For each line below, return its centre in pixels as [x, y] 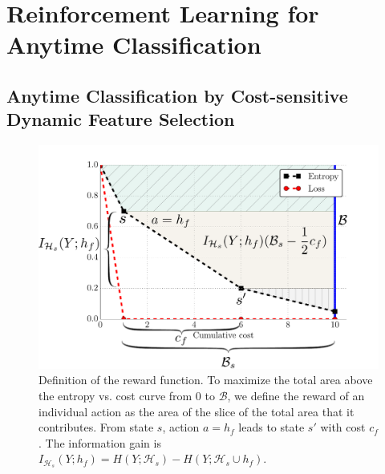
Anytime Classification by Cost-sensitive [177, 95]
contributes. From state [96, 427]
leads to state [272, 427]
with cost [343, 427]
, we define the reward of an [296, 395]
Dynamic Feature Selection [121, 119]
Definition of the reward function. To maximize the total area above [206, 380]
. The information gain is [100, 442]
